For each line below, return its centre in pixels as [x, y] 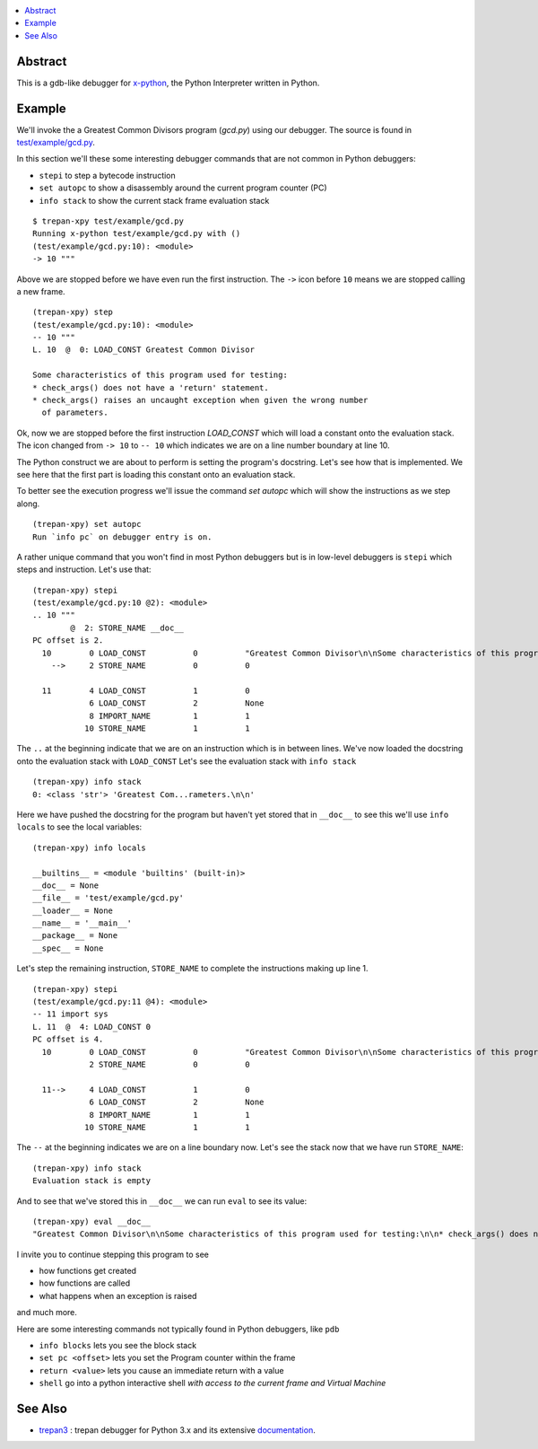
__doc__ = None [66, 885]
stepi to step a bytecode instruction [108, 175]
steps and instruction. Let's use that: [84, 569]
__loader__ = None [73, 910]
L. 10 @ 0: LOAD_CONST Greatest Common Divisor [144, 350]
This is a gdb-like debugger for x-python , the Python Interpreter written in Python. [168, 83]
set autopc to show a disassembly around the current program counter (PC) [183, 188]
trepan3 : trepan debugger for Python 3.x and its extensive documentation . [177, 1430]
